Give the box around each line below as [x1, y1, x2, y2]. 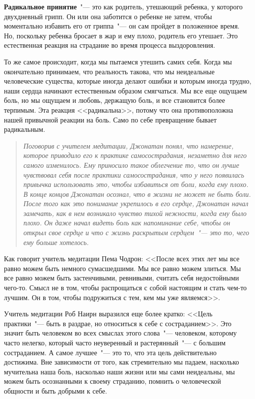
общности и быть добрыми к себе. [4, 385, 107, 396]
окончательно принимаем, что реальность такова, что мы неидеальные [4, 66, 215, 76]
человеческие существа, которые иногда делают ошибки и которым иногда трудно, [4, 76, 252, 86]
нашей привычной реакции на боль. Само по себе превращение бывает [4, 114, 217, 124]
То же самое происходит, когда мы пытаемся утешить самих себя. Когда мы [4, 56, 232, 66]
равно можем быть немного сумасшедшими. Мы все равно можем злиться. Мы [4, 263, 241, 273]
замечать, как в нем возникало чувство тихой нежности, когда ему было [23, 208, 247, 218]
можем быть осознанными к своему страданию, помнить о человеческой [4, 376, 221, 386]
